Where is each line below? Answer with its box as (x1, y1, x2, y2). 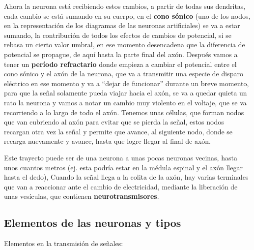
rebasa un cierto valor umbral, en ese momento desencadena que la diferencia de (4, 39, 245, 50)
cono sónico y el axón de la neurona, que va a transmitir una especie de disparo (4, 68, 243, 79)
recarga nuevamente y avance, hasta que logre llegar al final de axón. (4, 136, 211, 146)
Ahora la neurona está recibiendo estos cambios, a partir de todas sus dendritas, (4, 1, 246, 11)
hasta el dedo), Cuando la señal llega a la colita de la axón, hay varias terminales (4, 172, 249, 182)
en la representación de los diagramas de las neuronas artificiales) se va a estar (4, 20, 240, 31)
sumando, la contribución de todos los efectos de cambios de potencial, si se (4, 30, 231, 40)
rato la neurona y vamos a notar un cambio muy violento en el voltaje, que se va (4, 97, 247, 107)
